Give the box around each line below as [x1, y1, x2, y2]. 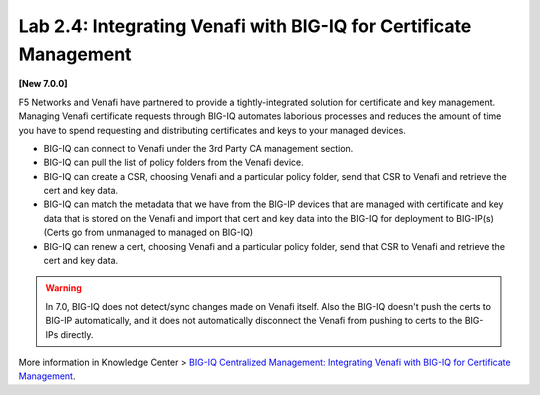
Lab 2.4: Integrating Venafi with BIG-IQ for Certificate [18, 15, 472, 37]
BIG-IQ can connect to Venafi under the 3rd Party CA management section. [43, 142, 354, 154]
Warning [45, 282, 82, 294]
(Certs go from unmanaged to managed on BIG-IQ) [43, 226, 254, 239]
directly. [60, 328, 94, 340]
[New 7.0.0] [18, 78, 68, 90]
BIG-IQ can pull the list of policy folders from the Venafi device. [43, 156, 304, 169]
